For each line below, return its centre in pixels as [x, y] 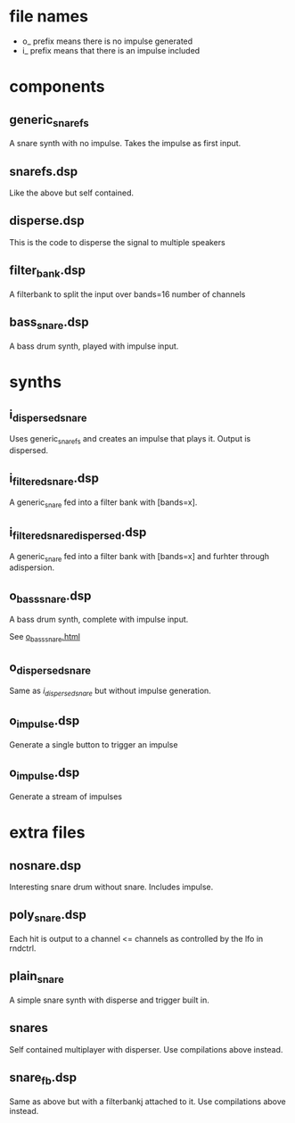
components [57, 87]
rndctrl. [23, 948]
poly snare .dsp [48, 916]
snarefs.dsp [44, 171]
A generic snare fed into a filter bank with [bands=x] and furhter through [139, 557]
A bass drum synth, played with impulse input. [94, 346]
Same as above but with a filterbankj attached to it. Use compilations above [148, 1101]
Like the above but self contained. [72, 193]
